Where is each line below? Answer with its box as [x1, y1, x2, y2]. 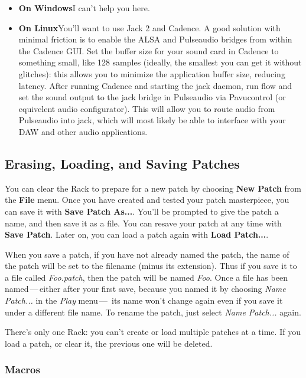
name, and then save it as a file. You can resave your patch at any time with [5, 216, 282, 229]
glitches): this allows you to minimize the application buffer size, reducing [18, 67, 285, 80]
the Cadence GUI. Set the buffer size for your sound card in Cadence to [18, 44, 279, 57]
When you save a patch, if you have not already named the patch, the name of [5, 248, 289, 260]
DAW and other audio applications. [18, 125, 148, 137]
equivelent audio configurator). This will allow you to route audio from [18, 102, 275, 114]
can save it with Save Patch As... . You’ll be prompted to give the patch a [5, 205, 279, 217]
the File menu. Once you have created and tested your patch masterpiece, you [5, 193, 289, 206]
